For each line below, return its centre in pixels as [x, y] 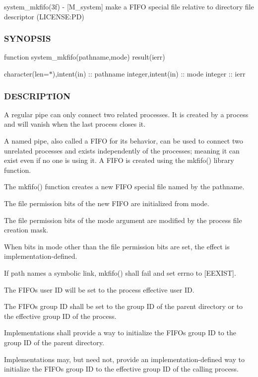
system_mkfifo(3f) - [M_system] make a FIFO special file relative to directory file [129, 6]
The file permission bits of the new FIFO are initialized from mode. [107, 203]
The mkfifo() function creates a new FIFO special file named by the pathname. [124, 187]
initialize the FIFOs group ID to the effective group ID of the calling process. [121, 369]
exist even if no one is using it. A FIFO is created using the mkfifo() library [119, 160]
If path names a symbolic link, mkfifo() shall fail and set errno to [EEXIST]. [120, 272]
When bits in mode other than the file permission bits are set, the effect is [117, 246]
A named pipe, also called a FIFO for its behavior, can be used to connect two [124, 141]
